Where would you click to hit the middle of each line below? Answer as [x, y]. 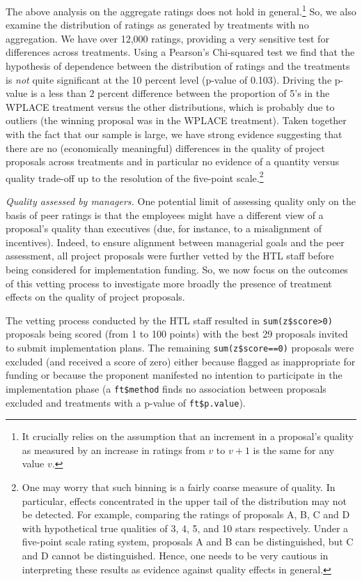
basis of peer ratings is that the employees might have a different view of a [165, 214]
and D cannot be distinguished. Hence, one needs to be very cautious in [175, 555]
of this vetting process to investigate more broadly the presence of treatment [169, 283]
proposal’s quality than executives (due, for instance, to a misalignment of [164, 228]
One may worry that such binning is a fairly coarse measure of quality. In [179, 486]
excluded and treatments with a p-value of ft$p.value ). [126, 402]
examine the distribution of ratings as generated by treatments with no [157, 25]
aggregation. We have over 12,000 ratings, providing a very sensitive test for [167, 38]
